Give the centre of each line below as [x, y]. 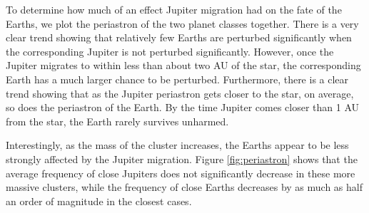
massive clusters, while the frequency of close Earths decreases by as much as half [184, 187]
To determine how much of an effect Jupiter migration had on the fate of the [174, 9]
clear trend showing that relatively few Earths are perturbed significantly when [179, 37]
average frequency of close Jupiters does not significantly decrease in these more [181, 173]
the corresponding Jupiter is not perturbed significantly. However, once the [170, 51]
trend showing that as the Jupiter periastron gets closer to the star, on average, [180, 93]
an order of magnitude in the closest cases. [99, 201]
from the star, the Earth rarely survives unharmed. [117, 121]
